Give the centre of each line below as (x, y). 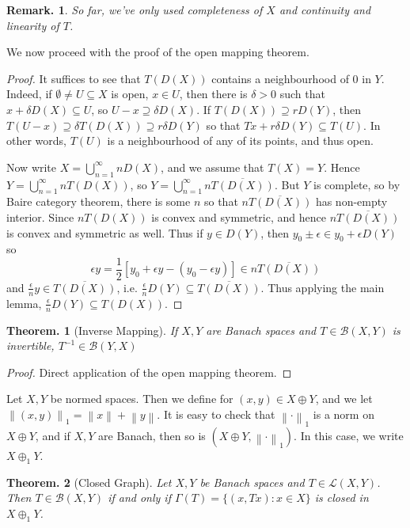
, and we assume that (213, 167)
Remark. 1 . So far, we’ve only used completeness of (135, 9)
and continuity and (325, 9)
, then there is (213, 94)
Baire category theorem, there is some (99, 201)
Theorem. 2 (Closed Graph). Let (89, 482)
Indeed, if (29, 94)
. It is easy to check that (216, 414)
